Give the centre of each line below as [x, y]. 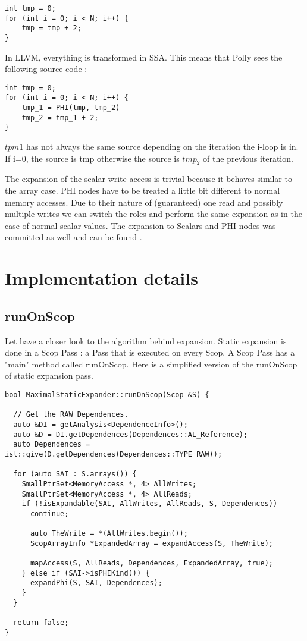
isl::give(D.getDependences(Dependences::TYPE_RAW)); [114, 454]
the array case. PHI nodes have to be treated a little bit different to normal [142, 191]
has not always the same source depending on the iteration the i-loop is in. [162, 147]
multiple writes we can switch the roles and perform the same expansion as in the [153, 214]
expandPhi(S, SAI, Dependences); [96, 583]
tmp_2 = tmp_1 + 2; [60, 117]
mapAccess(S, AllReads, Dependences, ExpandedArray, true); [152, 563]
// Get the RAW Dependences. [71, 415]
